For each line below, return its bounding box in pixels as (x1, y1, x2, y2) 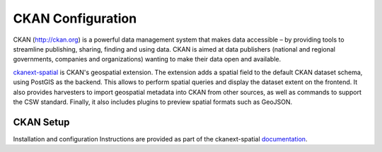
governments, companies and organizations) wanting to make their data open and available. (13, 55, 282, 64)
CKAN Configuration (13, 11, 137, 26)
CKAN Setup (13, 116, 70, 128)
